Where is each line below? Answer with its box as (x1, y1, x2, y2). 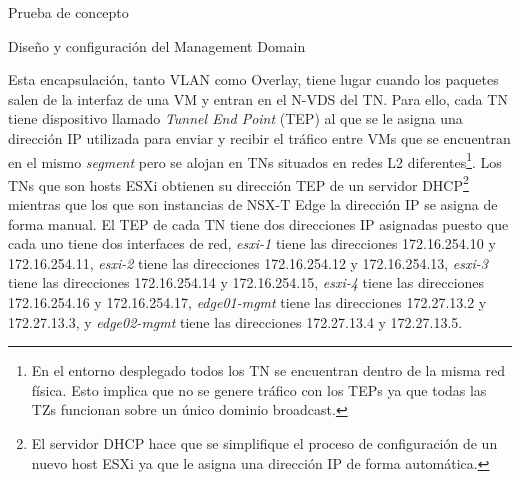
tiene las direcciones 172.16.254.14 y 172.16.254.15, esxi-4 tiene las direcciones (8, 272, 485, 293)
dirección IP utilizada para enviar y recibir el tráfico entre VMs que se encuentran (8, 127, 511, 148)
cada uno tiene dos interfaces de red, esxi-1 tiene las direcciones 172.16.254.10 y (8, 233, 496, 254)
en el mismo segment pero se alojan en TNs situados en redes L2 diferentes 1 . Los (8, 148, 502, 172)
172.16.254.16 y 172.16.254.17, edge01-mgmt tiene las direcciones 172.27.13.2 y (8, 292, 487, 313)
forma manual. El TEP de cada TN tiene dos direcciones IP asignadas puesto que (8, 213, 509, 234)
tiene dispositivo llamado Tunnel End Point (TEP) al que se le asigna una (8, 108, 463, 129)
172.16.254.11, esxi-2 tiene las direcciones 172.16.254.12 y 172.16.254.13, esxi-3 (8, 252, 488, 273)
